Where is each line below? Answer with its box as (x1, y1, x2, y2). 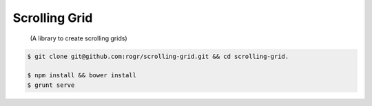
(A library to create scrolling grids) (30, 34, 127, 42)
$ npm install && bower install (27, 72, 137, 79)
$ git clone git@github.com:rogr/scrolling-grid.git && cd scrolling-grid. (27, 52, 289, 60)
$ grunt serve (27, 81, 75, 89)
